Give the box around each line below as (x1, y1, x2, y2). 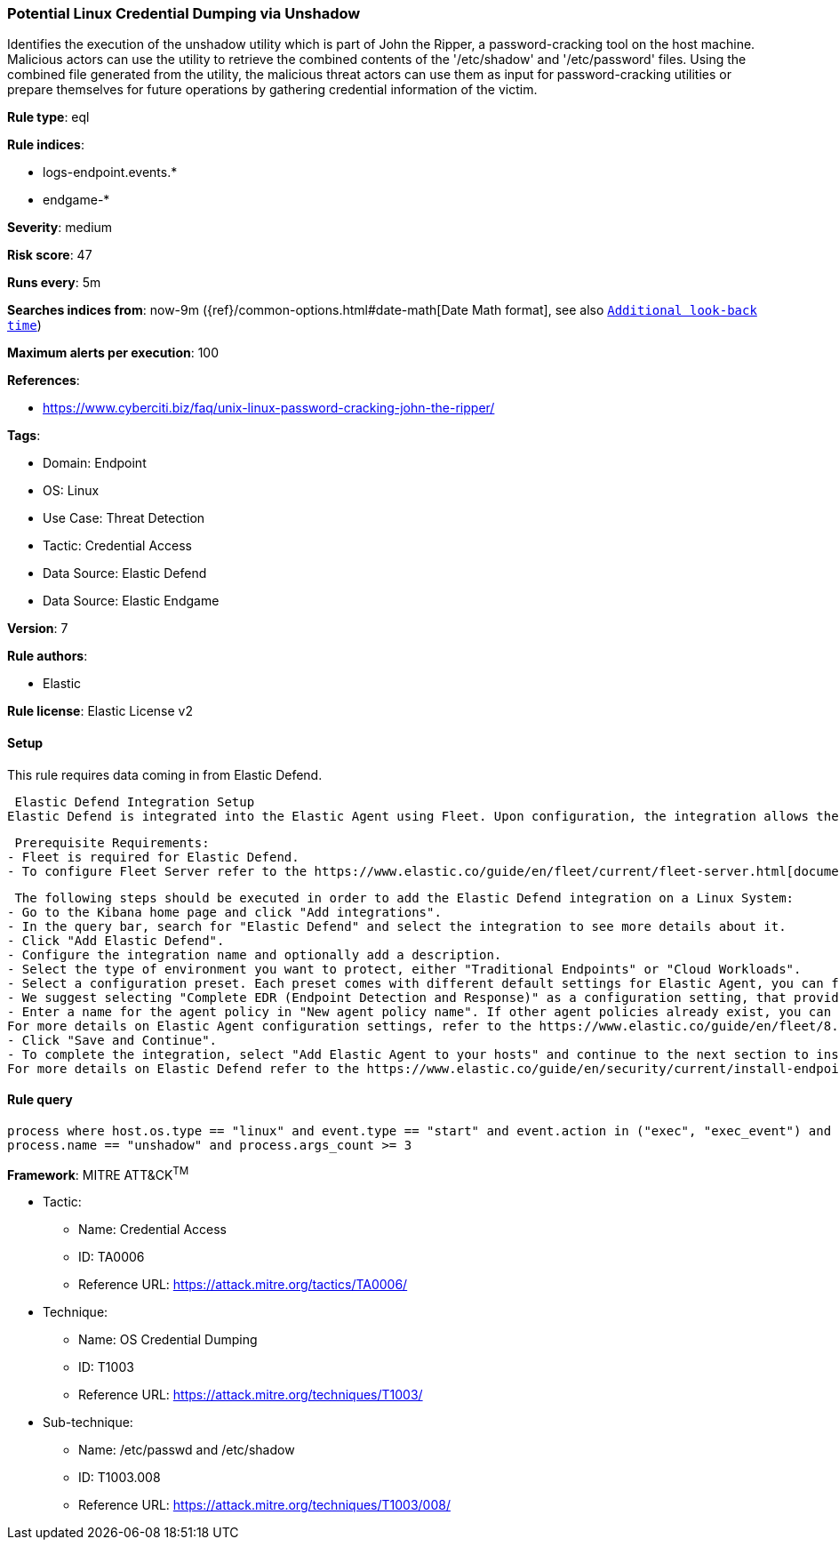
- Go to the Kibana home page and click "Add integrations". (7, 904, 442, 919)
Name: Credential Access (78, 1222, 227, 1238)
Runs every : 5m (7, 275, 101, 291)
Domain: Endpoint (43, 455, 147, 471)
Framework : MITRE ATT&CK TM (7, 1164, 189, 1182)
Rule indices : (7, 137, 84, 153)
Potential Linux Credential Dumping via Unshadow (7, 4, 361, 22)
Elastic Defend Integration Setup (14, 794, 255, 809)
